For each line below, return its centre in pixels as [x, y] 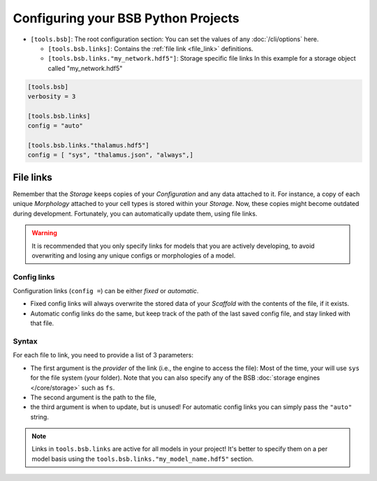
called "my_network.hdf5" [85, 68]
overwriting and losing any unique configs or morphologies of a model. [134, 256]
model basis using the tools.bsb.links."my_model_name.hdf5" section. [143, 459]
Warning [44, 233]
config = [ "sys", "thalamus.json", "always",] [110, 155]
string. [39, 417]
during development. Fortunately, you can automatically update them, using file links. [135, 214]
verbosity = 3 [52, 97]
